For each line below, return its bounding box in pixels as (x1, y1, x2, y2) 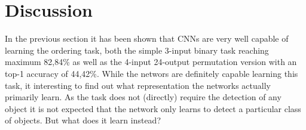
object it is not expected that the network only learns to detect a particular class (5, 102, 301, 114)
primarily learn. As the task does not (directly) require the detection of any (5, 91, 281, 103)
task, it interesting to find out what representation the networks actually (5, 79, 271, 91)
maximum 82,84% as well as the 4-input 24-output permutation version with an (5, 55, 297, 68)
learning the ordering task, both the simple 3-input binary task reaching (5, 44, 269, 56)
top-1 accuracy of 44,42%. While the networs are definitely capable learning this (5, 67, 298, 79)
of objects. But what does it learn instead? (5, 114, 161, 126)
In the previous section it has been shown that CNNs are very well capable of (5, 32, 289, 45)
